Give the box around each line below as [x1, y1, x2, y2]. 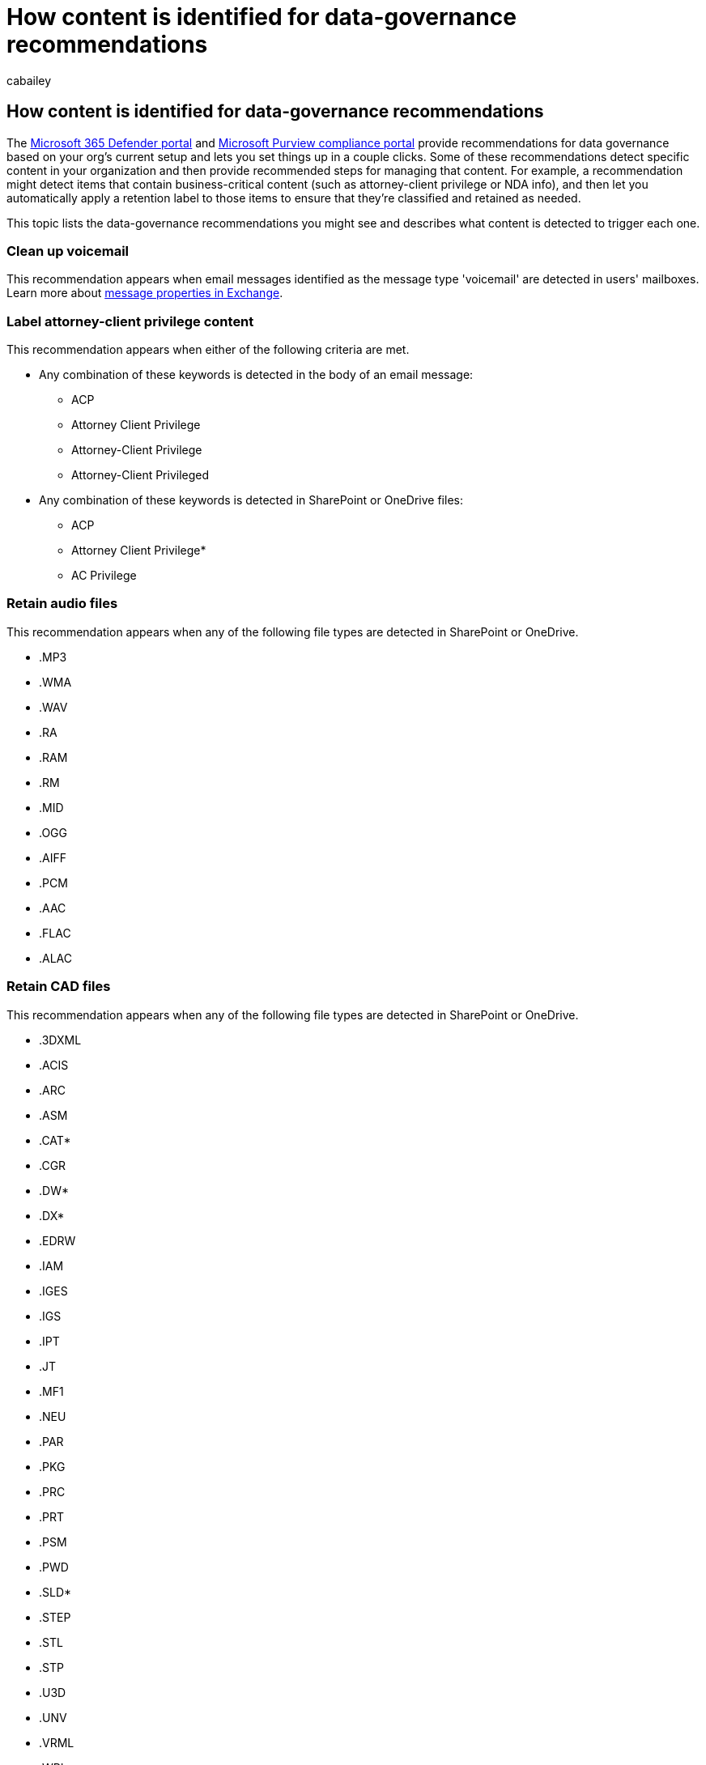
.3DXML [39, 1032, 82, 1047]
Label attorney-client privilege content [6, 313, 254, 330]
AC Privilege [71, 568, 137, 583]
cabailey [6, 73, 52, 87]
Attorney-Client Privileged [71, 468, 210, 483]
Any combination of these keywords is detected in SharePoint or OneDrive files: [39, 493, 463, 508]
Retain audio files [6, 595, 118, 612]
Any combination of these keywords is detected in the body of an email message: [39, 368, 474, 382]
